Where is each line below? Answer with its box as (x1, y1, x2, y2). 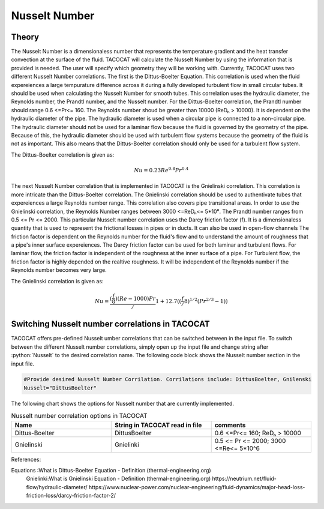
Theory (11, 32, 40, 42)
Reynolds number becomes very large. (11, 267, 107, 274)
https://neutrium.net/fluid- (212, 475, 277, 483)
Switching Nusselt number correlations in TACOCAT (11, 319, 210, 330)
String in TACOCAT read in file (115, 421, 202, 429)
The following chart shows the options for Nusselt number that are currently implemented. (11, 400, 234, 407)
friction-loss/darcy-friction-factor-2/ (26, 492, 116, 499)
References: (11, 456, 41, 463)
